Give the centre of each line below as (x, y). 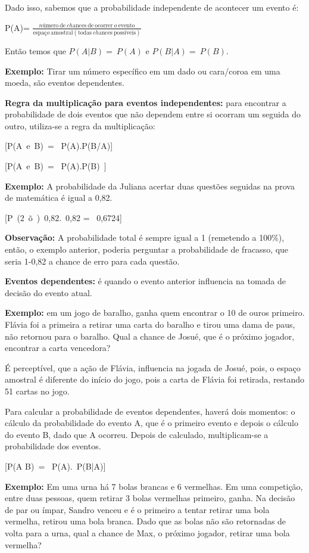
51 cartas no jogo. (37, 391)
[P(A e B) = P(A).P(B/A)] (59, 146)
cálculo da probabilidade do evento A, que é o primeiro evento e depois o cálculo (152, 423)
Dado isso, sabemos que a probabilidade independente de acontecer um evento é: (152, 7)
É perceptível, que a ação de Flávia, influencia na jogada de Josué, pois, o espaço (153, 367)
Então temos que (35, 50)
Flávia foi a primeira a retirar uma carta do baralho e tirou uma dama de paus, (150, 324)
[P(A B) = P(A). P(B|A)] (55, 466)
